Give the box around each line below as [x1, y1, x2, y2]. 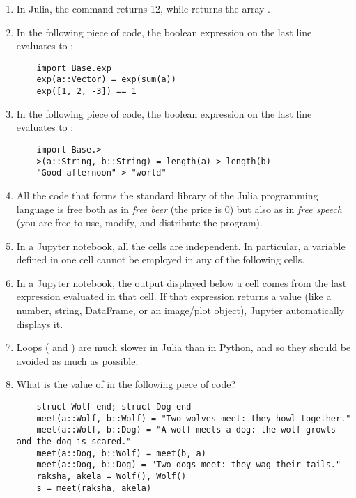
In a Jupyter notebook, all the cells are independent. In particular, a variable [16, 238, 346, 253]
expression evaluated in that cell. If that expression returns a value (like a [16, 289, 332, 304]
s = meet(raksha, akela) [36, 483, 152, 493]
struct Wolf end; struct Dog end [36, 402, 192, 412]
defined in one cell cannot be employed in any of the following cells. [16, 252, 305, 267]
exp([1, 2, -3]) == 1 [36, 86, 137, 97]
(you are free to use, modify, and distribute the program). [16, 215, 263, 230]
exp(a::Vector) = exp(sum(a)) [36, 75, 176, 85]
